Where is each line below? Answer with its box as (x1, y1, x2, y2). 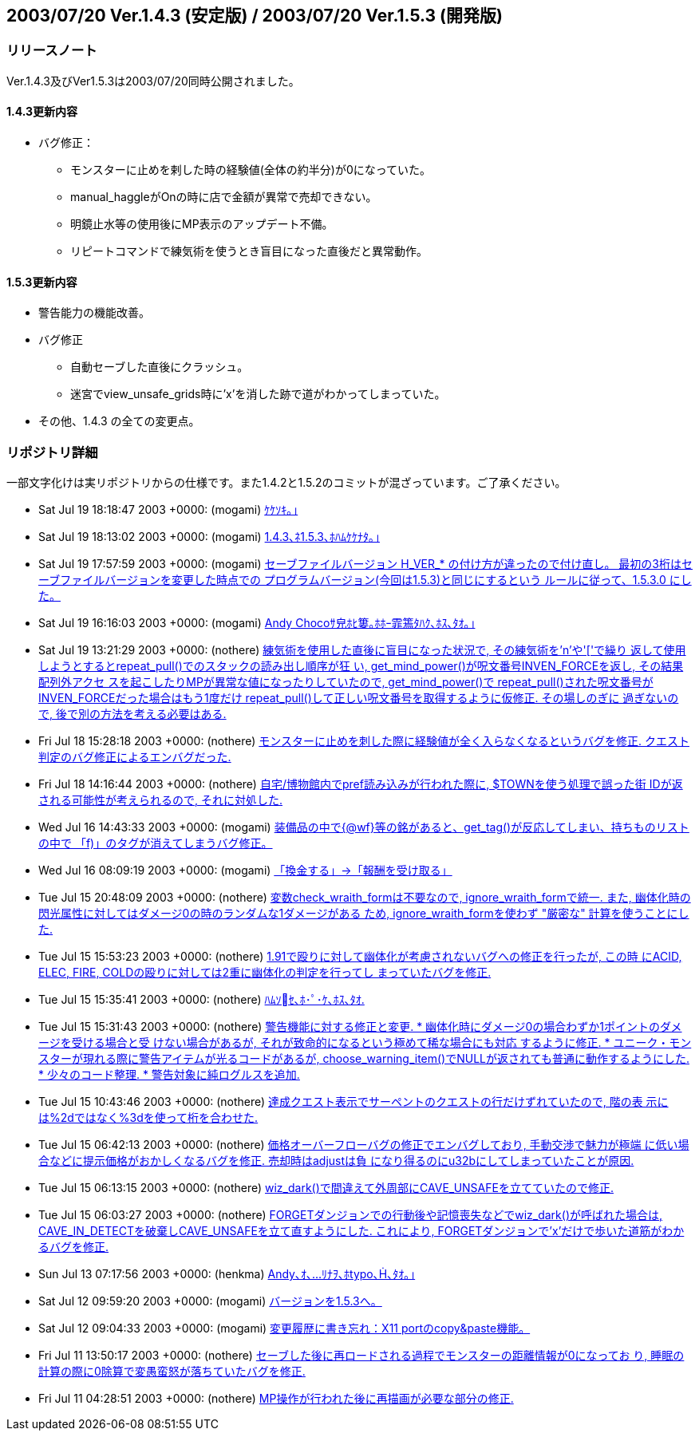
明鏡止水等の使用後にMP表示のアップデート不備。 (70, 217, 334, 231)
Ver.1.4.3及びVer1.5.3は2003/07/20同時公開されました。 (6, 73, 300, 88)
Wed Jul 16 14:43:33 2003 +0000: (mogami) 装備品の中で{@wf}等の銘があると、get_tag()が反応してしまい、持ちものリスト (38, 819, 689, 834)
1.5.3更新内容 (6, 274, 77, 289)
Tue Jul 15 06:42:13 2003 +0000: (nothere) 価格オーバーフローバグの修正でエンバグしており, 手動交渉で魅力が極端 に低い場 (38, 1137, 689, 1151)
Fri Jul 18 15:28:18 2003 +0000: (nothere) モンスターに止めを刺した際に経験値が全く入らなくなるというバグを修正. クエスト (38, 733, 689, 748)
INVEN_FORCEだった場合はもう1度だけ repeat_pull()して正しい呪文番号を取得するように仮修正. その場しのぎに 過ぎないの (38, 690, 679, 705)
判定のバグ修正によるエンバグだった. (38, 749, 231, 764)
